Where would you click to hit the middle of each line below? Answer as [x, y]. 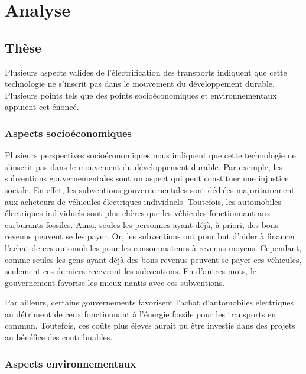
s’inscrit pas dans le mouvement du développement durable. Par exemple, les [144, 166]
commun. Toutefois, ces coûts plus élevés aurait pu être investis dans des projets [150, 325]
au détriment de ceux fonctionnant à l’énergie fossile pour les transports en [141, 313]
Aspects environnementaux [71, 363]
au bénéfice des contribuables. [59, 337]
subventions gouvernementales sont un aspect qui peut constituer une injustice [147, 178]
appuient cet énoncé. [42, 107]
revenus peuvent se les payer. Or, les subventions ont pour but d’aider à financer [150, 236]
